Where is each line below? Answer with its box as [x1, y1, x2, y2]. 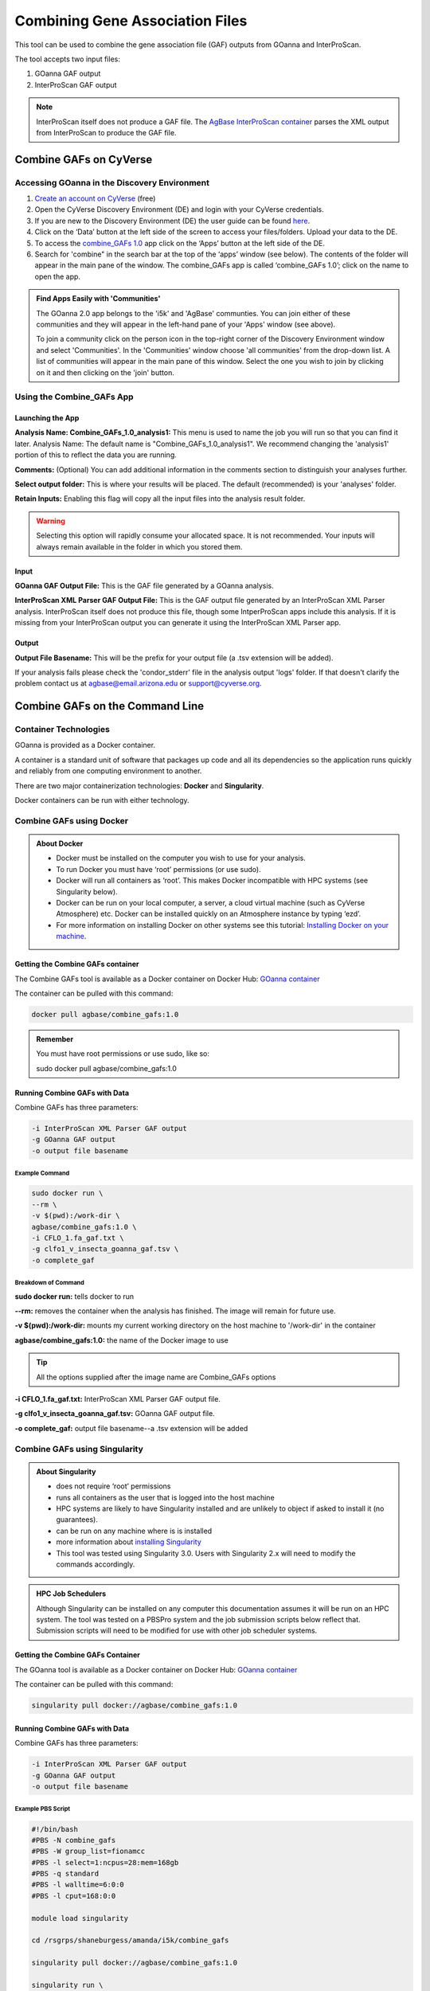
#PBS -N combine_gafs [31, 1836, 116, 1844]
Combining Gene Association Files [14, 12, 248, 29]
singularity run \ [31, 1981, 104, 1989]
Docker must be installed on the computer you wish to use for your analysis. [56, 853, 306, 863]
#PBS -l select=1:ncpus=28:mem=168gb [31, 1858, 179, 1867]
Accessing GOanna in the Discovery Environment [14, 177, 210, 188]
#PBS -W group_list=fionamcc [31, 1847, 146, 1856]
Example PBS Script [14, 1805, 71, 1813]
